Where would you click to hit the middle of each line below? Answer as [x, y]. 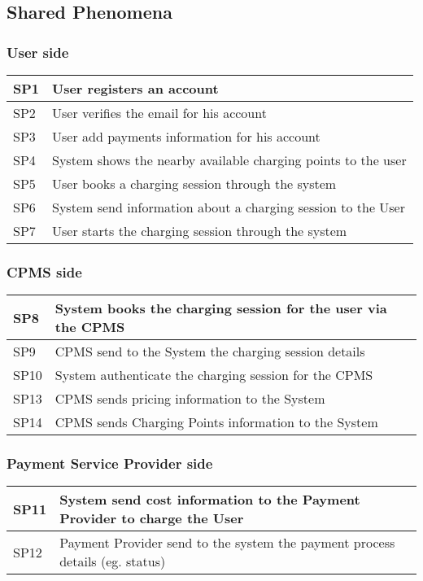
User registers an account [135, 88]
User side [38, 52]
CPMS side [44, 271]
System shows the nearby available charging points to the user [229, 160]
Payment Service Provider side [110, 463]
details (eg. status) [113, 561]
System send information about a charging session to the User [229, 207]
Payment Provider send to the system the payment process [227, 543]
